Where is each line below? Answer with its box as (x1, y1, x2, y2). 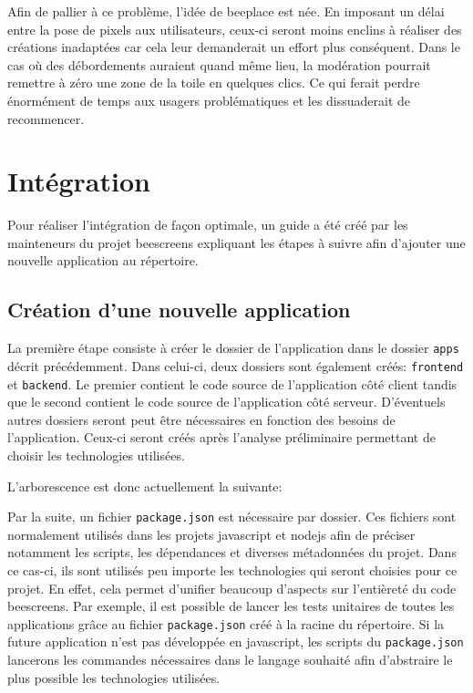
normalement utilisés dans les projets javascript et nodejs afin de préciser (7, 524, 416, 543)
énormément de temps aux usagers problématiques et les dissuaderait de (7, 90, 411, 109)
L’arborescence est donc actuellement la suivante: (7, 476, 283, 495)
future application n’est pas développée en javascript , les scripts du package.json (7, 632, 464, 651)
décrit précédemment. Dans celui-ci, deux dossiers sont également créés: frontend (7, 356, 464, 375)
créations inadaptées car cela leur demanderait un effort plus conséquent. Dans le (7, 37, 460, 57)
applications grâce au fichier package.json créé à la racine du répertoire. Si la (7, 614, 445, 633)
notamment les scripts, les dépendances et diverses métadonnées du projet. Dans (7, 543, 457, 562)
